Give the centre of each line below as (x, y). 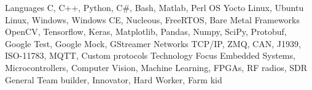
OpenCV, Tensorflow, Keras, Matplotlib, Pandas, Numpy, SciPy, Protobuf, (146, 32)
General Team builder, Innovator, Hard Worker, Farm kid (114, 79)
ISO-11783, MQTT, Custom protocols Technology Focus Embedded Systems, (150, 55)
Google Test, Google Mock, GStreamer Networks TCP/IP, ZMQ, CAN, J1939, (153, 43)
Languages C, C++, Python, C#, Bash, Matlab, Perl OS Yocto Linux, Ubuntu (154, 7)
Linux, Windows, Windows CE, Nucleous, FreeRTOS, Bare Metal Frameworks (152, 19)
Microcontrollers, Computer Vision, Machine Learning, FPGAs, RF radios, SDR (156, 67)
